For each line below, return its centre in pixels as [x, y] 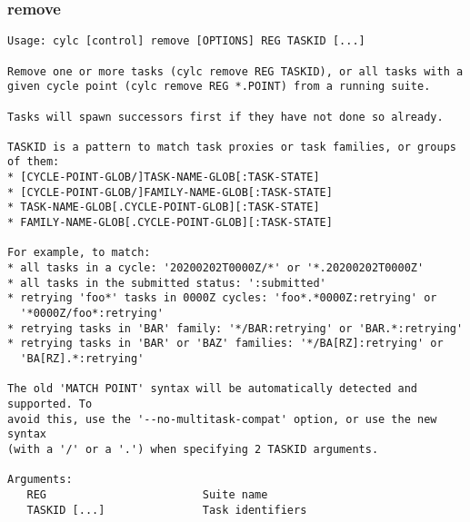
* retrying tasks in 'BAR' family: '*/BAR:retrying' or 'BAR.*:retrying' [235, 328]
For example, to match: [79, 253]
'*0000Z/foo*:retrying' [92, 314]
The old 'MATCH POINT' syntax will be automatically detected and [213, 389]
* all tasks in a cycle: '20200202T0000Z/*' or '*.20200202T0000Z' [216, 268]
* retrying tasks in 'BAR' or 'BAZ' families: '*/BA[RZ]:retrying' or [225, 344]
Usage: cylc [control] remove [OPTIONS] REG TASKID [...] [186, 41]
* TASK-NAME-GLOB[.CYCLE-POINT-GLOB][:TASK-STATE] [164, 207]
